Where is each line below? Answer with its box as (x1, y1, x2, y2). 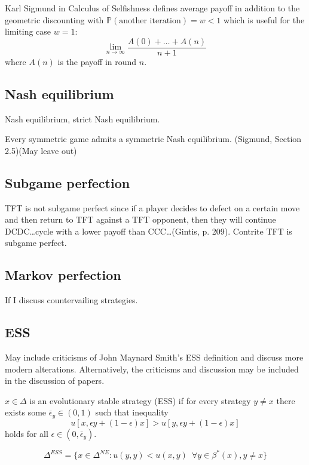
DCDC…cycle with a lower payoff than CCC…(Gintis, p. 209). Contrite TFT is (5, 224, 292, 237)
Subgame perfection (5, 173, 130, 192)
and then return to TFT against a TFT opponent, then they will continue (5, 213, 276, 226)
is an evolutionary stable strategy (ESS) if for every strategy (29, 394, 251, 407)
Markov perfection (5, 266, 121, 284)
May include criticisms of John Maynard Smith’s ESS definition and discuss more (5, 351, 304, 363)
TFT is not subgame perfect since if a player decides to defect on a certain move (5, 201, 300, 214)
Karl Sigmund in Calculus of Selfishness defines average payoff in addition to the (5, 2, 300, 14)
